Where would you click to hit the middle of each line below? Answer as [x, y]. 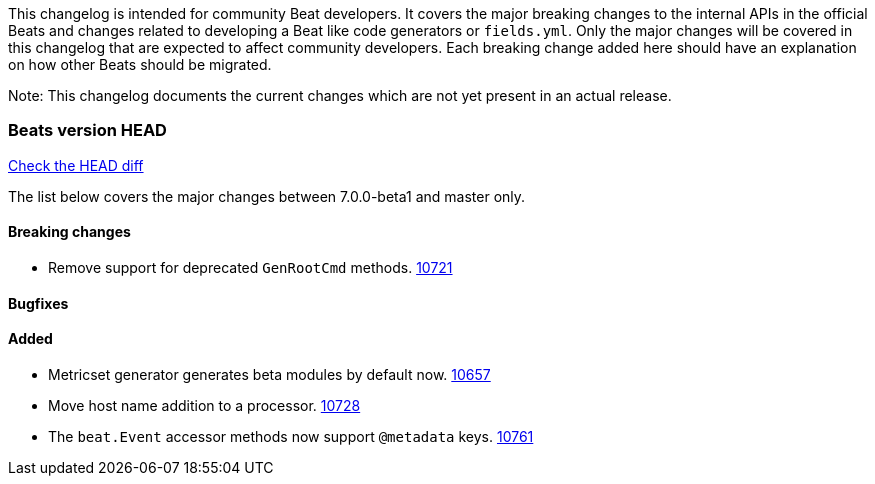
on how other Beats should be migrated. [140, 64]
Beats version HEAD [87, 130]
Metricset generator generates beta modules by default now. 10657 [269, 374]
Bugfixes [38, 303]
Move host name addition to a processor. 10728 [204, 405]
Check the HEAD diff [76, 165]
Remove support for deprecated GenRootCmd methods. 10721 [250, 267]
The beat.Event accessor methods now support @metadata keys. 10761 [291, 436]
